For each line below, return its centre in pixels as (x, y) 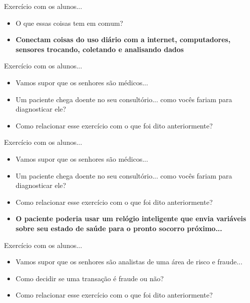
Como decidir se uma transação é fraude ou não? (90, 278)
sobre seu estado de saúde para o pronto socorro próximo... (119, 228)
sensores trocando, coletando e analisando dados (100, 49)
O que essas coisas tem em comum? (69, 23)
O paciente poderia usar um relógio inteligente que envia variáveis (131, 218)
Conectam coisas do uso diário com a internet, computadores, (123, 39)
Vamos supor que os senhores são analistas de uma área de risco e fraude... (129, 262)
